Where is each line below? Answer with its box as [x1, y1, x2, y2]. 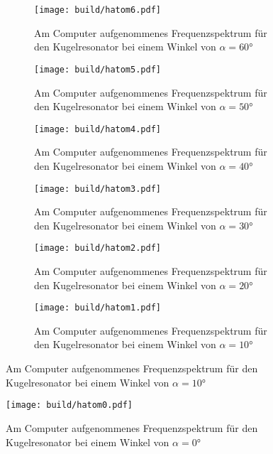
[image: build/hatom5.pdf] [34, 64, 161, 75]
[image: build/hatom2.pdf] [34, 243, 161, 254]
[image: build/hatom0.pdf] [6, 400, 133, 411]
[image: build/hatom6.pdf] [34, 5, 161, 15]
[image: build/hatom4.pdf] [34, 124, 161, 134]
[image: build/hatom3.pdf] [34, 183, 161, 194]
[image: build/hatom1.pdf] [34, 303, 161, 313]
